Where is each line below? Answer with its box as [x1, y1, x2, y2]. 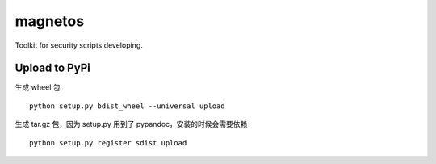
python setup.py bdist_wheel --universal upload [29, 101, 225, 111]
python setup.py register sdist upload [29, 138, 187, 147]
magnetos [15, 12, 85, 30]
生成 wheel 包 [15, 82, 61, 92]
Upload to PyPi [15, 61, 90, 75]
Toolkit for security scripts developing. [15, 40, 143, 50]
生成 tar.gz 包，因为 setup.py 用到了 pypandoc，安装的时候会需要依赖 [15, 120, 248, 129]
